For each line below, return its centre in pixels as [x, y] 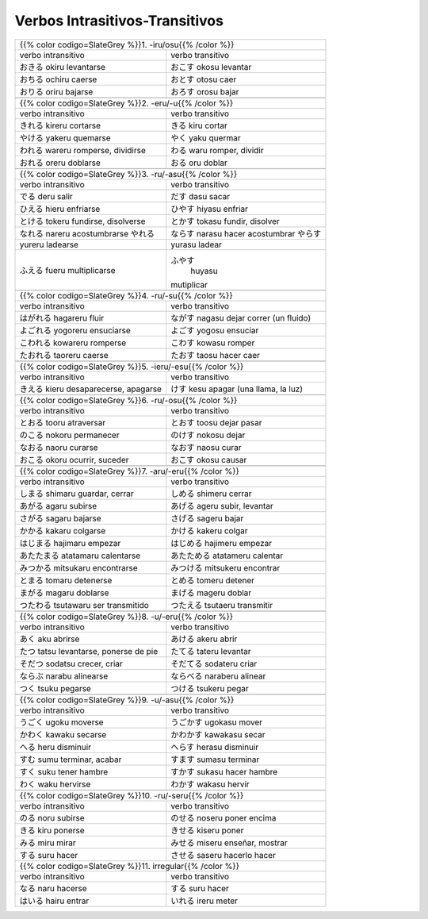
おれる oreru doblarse [60, 163]
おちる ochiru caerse [58, 79]
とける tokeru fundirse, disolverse [82, 221]
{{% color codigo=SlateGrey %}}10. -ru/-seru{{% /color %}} [132, 795]
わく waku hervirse [55, 784]
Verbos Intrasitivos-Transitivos [119, 21]
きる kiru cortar [199, 125]
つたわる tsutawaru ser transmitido [84, 605]
